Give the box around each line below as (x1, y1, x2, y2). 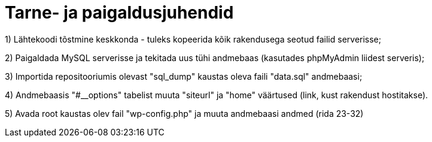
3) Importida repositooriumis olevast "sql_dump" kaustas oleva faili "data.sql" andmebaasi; (5, 71, 363, 81)
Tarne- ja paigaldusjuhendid (5, 2, 234, 23)
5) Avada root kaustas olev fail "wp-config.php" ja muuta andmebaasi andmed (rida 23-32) (5, 108, 364, 119)
